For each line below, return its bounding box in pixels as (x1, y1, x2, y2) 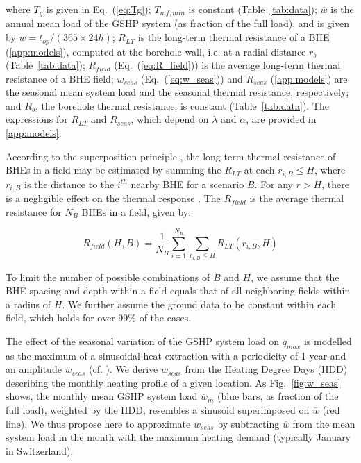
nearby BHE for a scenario (131, 176, 244, 191)
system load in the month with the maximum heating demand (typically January (6, 430, 351, 444)
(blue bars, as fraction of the (217, 389, 339, 403)
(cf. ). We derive (89, 362, 158, 376)
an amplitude (6, 362, 62, 376)
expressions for (6, 112, 68, 126)
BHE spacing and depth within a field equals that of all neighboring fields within (6, 283, 351, 298)
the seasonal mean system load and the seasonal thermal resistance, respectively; (6, 85, 349, 99)
